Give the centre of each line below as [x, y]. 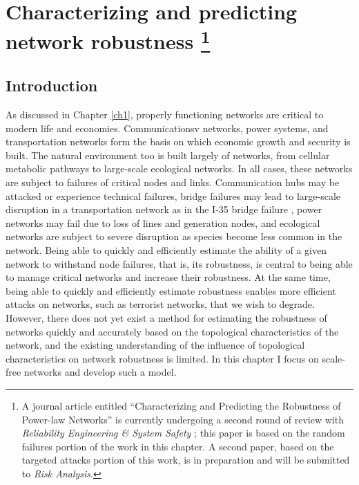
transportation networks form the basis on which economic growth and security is [178, 141]
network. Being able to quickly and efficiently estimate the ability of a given [166, 250]
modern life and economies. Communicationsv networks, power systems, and [167, 128]
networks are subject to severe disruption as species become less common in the [174, 236]
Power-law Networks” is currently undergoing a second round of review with [183, 419]
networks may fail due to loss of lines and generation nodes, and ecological [163, 222]
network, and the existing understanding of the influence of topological [155, 345]
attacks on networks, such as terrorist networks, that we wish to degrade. [160, 304]
